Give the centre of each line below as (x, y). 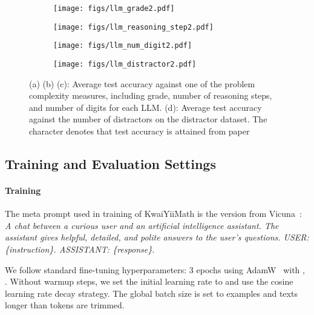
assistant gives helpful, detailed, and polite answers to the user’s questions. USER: (157, 237)
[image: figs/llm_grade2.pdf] (114, 8)
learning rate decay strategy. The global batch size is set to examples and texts (151, 293)
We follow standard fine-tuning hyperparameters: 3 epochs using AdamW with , (155, 269)
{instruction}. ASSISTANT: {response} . (80, 249)
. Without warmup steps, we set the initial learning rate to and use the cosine (149, 281)
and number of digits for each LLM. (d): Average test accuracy (146, 107)
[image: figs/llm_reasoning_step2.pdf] (133, 27)
